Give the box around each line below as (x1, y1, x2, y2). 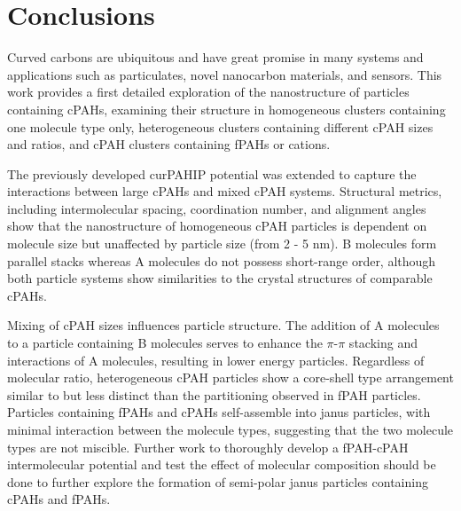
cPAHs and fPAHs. (7, 490, 111, 508)
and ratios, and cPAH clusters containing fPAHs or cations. (7, 135, 331, 153)
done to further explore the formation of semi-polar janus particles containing (7, 472, 428, 491)
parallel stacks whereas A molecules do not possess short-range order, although (7, 251, 436, 270)
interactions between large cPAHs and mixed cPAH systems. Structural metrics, (7, 182, 442, 200)
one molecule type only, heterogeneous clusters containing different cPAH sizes (7, 117, 434, 136)
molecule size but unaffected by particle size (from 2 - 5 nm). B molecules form (7, 234, 437, 253)
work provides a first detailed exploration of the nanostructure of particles (7, 83, 410, 101)
